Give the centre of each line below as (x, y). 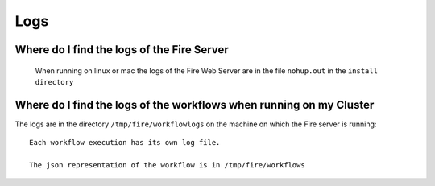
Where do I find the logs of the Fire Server (122, 50)
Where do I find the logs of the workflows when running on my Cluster (195, 105)
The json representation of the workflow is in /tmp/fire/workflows (167, 165)
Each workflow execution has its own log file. (125, 143)
